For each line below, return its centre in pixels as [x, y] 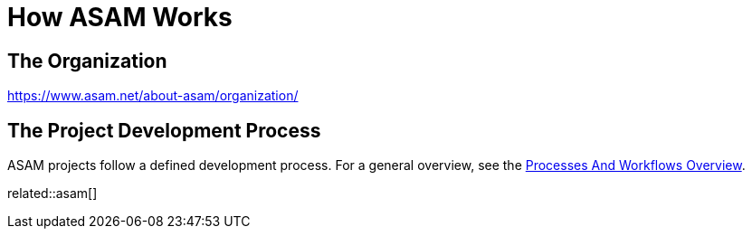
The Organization [87, 61]
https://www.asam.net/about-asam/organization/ [153, 96]
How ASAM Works [120, 17]
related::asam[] [52, 194]
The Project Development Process [164, 130]
